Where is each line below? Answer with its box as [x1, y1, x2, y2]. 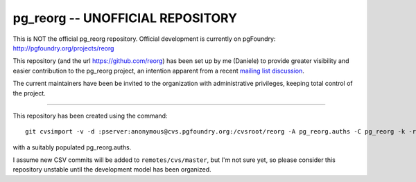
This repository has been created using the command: [12, 111, 168, 120]
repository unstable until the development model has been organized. [12, 165, 211, 174]
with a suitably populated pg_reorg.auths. [12, 143, 132, 152]
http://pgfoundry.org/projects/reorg [12, 44, 114, 52]
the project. [12, 89, 46, 97]
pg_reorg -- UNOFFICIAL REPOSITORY [12, 10, 237, 26]
